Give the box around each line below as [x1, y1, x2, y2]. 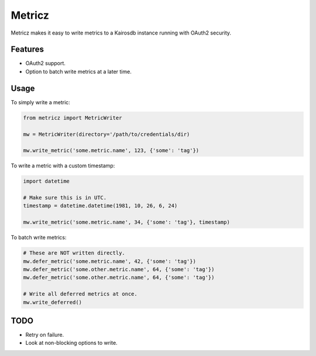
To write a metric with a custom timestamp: [11, 162, 115, 169]
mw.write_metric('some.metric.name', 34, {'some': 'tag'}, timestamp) [23, 219, 231, 225]
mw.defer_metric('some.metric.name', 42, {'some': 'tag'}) [23, 258, 196, 265]
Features [11, 44, 44, 54]
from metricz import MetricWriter [23, 114, 122, 121]
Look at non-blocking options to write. [25, 340, 118, 347]
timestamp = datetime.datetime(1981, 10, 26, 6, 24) [23, 203, 178, 209]
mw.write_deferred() [23, 299, 82, 306]
